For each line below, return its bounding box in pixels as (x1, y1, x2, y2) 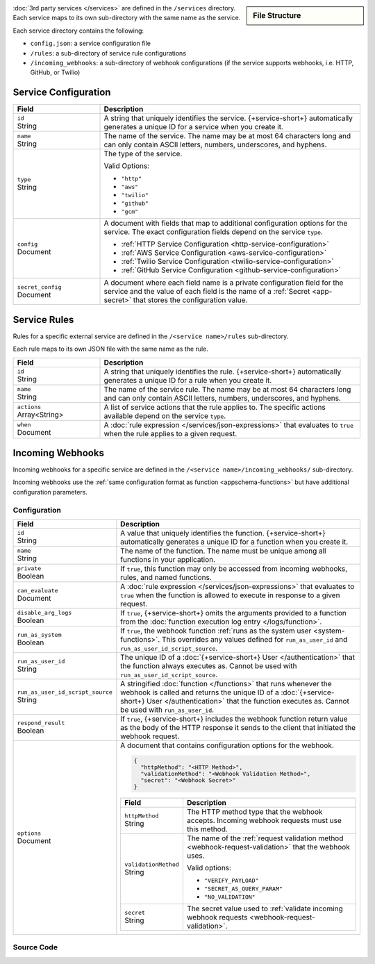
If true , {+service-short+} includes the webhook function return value (120, 714, 348, 724)
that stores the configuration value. (133, 295, 248, 305)
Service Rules (12, 313, 74, 326)
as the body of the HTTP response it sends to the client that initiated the (120, 722, 356, 732)
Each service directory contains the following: (12, 26, 144, 35)
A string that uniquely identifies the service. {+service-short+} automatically (103, 113, 353, 123)
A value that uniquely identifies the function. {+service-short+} (120, 528, 326, 538)
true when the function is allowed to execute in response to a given (120, 590, 340, 600)
